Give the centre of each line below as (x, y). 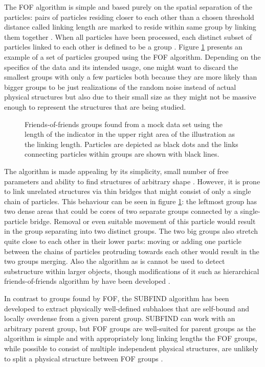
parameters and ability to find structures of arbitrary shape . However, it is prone (132, 181)
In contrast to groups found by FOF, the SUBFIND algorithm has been (117, 298)
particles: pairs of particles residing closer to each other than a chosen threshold (129, 17)
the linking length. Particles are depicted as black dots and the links (131, 144)
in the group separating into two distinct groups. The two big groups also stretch (131, 231)
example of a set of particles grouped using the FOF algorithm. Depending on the (132, 56)
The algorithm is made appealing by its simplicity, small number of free (116, 171)
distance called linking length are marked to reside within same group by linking (130, 27)
